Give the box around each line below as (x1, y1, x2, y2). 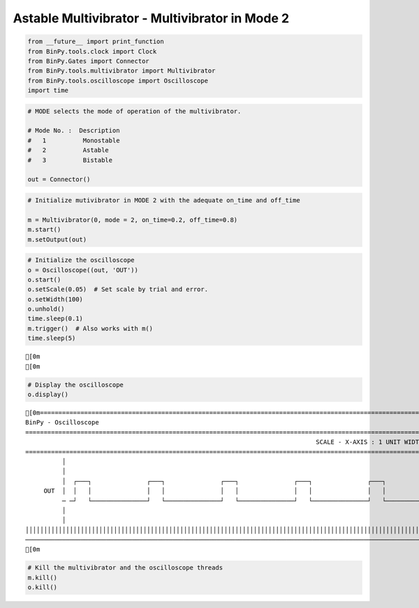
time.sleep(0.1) (27, 315, 84, 322)
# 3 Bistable (27, 156, 113, 164)
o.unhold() (27, 305, 65, 313)
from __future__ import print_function (27, 38, 164, 45)
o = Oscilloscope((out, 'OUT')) (27, 266, 139, 274)
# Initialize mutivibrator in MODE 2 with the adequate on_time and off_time (27, 196, 300, 204)
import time (27, 87, 69, 94)
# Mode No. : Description (27, 126, 120, 135)
